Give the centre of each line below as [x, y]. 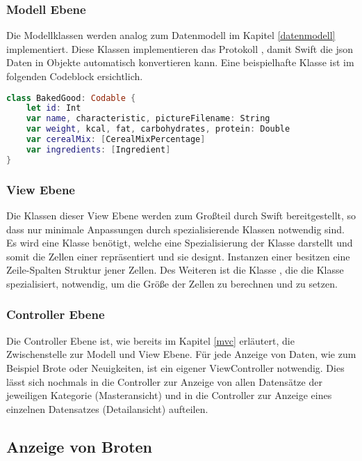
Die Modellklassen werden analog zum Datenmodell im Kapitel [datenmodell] [171, 35]
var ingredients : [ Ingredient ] [98, 149]
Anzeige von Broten [80, 446]
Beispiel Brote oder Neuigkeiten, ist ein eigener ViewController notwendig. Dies [175, 367]
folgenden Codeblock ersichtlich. [75, 76]
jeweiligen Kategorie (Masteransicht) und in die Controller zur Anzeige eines [169, 395]
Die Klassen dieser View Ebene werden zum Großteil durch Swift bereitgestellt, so [181, 215]
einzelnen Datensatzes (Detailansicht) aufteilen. [107, 408]
